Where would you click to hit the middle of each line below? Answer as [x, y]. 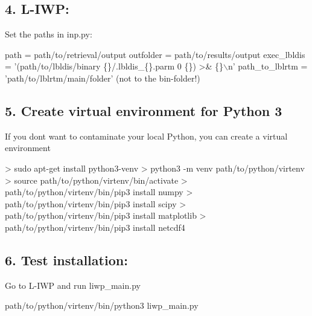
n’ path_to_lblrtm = [268, 66]
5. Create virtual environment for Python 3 [144, 110]
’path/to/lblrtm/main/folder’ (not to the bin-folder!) [103, 78]
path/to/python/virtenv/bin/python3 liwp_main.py [102, 305]
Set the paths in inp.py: [49, 34]
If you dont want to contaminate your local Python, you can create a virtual [146, 136]
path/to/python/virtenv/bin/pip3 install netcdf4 [95, 227]
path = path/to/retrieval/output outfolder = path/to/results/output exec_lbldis [155, 54]
